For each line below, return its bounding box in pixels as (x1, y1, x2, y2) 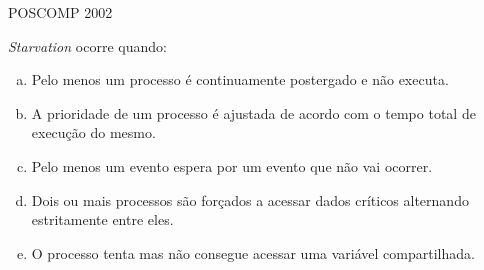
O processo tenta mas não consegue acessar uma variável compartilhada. (31, 242, 475, 263)
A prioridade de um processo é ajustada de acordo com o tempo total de (31, 102, 476, 123)
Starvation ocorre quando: (8, 35, 167, 56)
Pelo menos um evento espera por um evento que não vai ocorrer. (31, 155, 433, 176)
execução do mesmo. (31, 122, 156, 143)
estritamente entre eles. (31, 209, 174, 230)
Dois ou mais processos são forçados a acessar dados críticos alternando (31, 189, 469, 210)
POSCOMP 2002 (8, 2, 113, 22)
